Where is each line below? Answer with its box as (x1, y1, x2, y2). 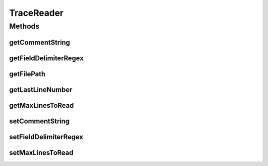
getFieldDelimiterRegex (9, 54, 84, 62)
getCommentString (9, 38, 70, 46)
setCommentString (9, 117, 70, 125)
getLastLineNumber (9, 85, 72, 94)
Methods (9, 22, 40, 31)
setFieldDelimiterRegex (9, 132, 83, 141)
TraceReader (9, 7, 64, 18)
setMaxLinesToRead (9, 148, 74, 157)
